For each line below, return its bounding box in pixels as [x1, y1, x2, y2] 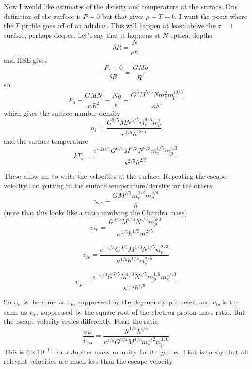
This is [4, 346, 24, 356]
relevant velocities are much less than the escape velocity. [4, 356, 174, 366]
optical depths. [170, 30, 214, 40]
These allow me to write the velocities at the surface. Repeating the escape [4, 171, 226, 181]
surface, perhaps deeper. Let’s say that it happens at [4, 30, 160, 40]
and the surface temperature [4, 135, 88, 146]
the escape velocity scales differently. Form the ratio [4, 316, 158, 326]
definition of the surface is [4, 11, 81, 21]
